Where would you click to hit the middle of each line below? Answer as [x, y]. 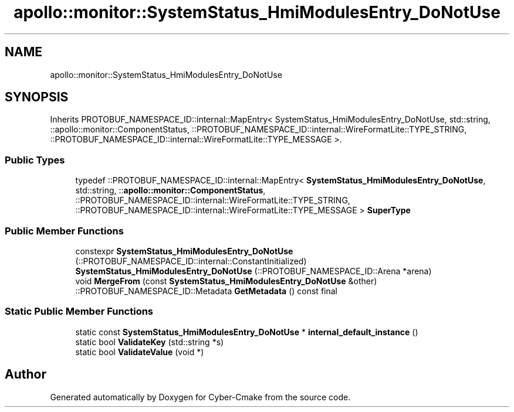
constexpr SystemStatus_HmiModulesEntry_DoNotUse [184, 251]
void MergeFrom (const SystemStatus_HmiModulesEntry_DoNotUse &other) [226, 281]
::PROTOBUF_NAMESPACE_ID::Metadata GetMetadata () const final [206, 291]
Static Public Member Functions [79, 311]
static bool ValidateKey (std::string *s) [150, 342]
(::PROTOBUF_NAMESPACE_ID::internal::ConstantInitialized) [191, 261]
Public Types [35, 160]
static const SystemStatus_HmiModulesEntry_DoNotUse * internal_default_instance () [247, 332]
